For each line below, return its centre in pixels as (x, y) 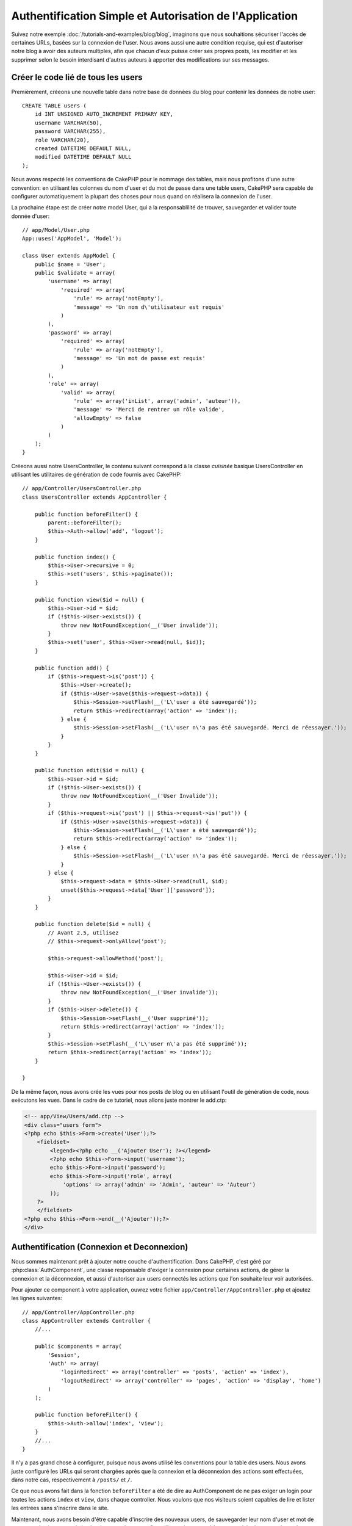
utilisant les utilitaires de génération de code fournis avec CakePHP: (96, 475)
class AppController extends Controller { (87, 1321)
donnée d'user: (31, 216)
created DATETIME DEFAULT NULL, (83, 148)
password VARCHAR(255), (70, 132)
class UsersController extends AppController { (95, 497)
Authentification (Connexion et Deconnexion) (100, 1247)
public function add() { (72, 668)
